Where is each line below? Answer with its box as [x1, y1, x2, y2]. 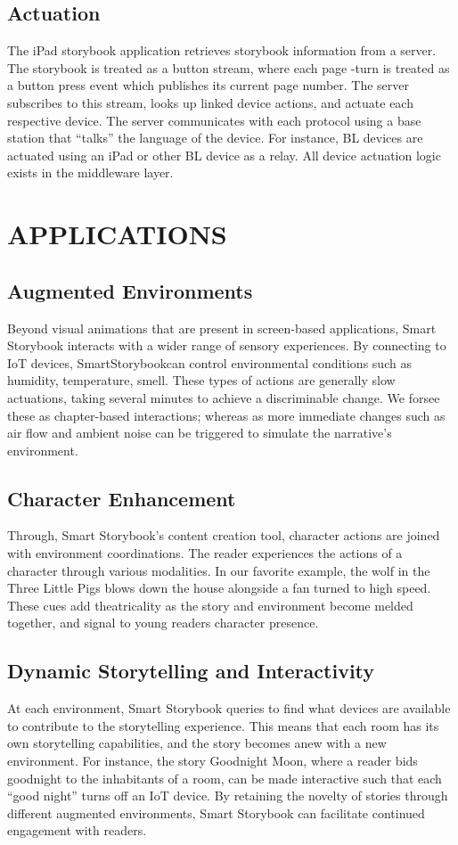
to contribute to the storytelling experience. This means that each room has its [7, 716, 439, 734]
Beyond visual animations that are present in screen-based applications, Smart [7, 318, 437, 337]
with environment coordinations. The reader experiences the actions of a [7, 544, 403, 562]
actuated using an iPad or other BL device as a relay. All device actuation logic [7, 145, 441, 164]
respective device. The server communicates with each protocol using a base [7, 111, 421, 129]
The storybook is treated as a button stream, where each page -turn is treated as [7, 58, 450, 77]
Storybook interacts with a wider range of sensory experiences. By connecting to [7, 336, 446, 355]
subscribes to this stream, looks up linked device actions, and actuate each [7, 93, 413, 111]
